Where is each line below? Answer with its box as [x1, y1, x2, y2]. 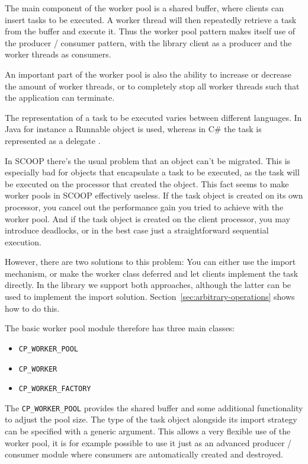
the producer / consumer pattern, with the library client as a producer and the [5, 36, 292, 49]
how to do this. [5, 302, 60, 314]
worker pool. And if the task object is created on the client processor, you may [5, 212, 290, 225]
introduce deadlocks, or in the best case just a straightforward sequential [5, 224, 269, 236]
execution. [5, 235, 41, 248]
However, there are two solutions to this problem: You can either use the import [5, 255, 296, 268]
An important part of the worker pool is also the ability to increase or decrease [5, 68, 291, 80]
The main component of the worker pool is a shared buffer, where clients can [5, 2, 284, 14]
